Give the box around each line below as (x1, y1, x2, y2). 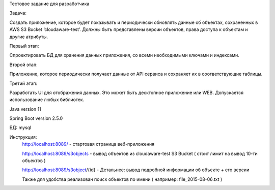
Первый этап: (9, 43, 39, 49)
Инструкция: (9, 134, 37, 140)
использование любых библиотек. (9, 97, 85, 103)
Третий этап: (9, 80, 38, 86)
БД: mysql (9, 124, 32, 131)
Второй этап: (9, 61, 38, 68)
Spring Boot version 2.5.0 (9, 115, 63, 121)
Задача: (9, 10, 26, 16)
